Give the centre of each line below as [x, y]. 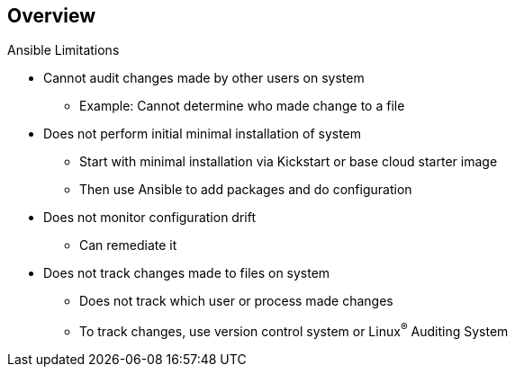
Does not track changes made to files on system [187, 273]
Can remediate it [128, 245]
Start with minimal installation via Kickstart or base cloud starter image [289, 162]
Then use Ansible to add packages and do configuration [246, 190]
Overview [52, 16]
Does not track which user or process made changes [236, 301]
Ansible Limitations [63, 50]
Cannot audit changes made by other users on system [204, 78]
